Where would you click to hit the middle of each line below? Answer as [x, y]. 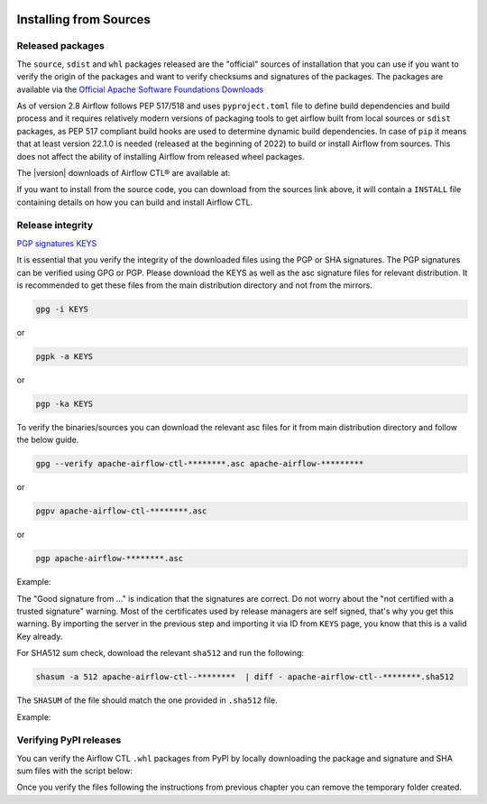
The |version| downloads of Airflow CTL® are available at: [124, 172]
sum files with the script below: [74, 771]
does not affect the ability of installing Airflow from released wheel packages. [161, 156]
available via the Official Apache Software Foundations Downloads [140, 89]
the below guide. [48, 440]
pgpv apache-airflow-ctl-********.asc [121, 511]
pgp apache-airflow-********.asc [110, 559]
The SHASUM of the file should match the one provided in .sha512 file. [147, 700]
